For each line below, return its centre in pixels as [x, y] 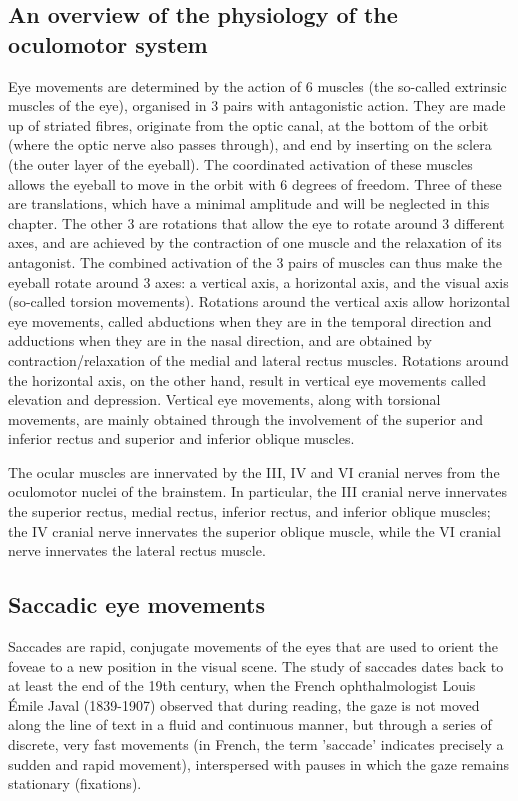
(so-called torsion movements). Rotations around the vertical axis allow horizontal [259, 301]
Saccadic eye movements [137, 604]
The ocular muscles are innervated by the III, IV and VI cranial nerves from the [254, 471]
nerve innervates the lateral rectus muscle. [137, 550]
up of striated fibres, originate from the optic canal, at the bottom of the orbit [248, 124]
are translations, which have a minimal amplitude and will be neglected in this [249, 203]
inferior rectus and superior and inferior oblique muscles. [181, 438]
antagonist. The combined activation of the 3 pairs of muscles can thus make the [255, 261]
